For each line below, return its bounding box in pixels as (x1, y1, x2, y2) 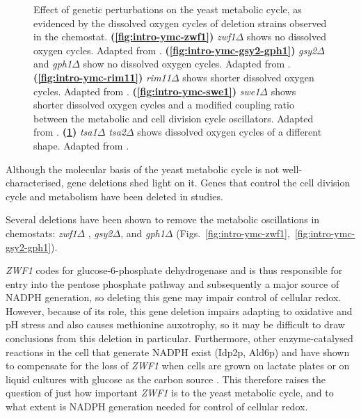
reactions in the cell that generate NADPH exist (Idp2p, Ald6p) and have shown (6, 344, 350, 359)
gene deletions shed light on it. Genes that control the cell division (67, 175, 351, 190)
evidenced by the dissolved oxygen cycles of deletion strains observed (33, 15, 327, 30)
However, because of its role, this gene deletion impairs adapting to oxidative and (6, 303, 353, 318)
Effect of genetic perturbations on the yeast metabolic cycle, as (33, 2, 302, 16)
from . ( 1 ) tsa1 (33, 124, 97, 139)
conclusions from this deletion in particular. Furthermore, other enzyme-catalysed (6, 331, 353, 346)
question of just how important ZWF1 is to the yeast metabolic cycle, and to (6, 385, 334, 400)
